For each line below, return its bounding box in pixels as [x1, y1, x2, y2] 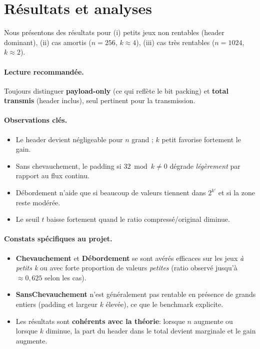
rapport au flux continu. [15, 170, 89, 181]
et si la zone [218, 187, 255, 198]
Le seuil [15, 214, 39, 224]
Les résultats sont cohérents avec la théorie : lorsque [15, 315, 185, 326]
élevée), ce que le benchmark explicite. [105, 299, 223, 309]
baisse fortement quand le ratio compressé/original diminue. [46, 214, 230, 224]
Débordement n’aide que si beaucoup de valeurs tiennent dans [15, 187, 206, 198]
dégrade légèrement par [169, 160, 240, 171]
